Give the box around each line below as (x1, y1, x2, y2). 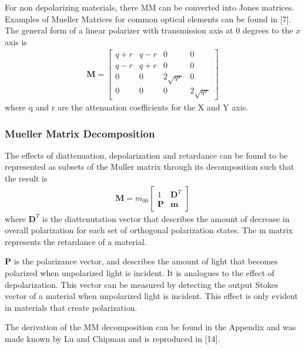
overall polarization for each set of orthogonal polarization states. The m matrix (5, 224, 293, 236)
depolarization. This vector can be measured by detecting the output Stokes (5, 278, 279, 290)
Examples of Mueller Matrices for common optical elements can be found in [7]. (5, 12, 291, 25)
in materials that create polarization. (5, 301, 138, 313)
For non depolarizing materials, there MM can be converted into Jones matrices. (5, 1, 294, 13)
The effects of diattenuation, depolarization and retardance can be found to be (5, 149, 288, 161)
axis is (5, 35, 27, 48)
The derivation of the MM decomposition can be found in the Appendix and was (5, 321, 296, 333)
